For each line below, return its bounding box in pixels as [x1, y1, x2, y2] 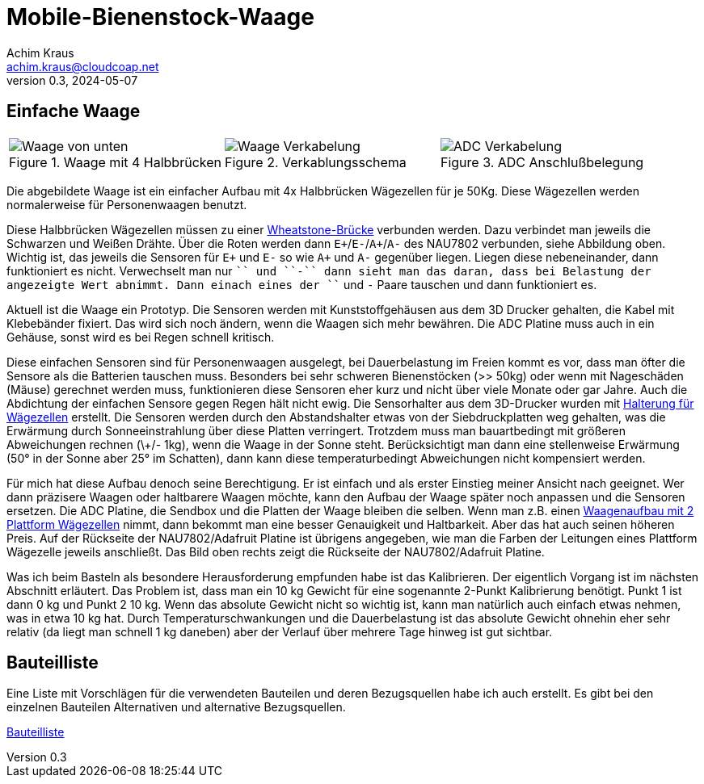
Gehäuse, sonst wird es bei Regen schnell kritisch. [6, 329, 275, 344]
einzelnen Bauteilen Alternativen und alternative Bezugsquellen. [6, 700, 346, 715]
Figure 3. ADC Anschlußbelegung [440, 153, 644, 170]
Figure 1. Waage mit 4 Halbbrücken [9, 153, 221, 170]
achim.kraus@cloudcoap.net [6, 59, 159, 73]
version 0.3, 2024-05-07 [6, 73, 138, 87]
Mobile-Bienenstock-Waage [6, 3, 314, 31]
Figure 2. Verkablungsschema [224, 153, 407, 170]
